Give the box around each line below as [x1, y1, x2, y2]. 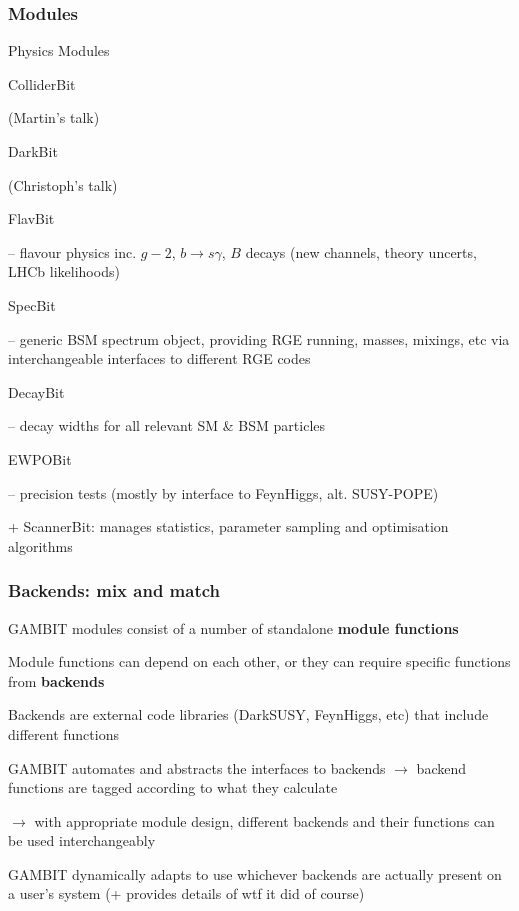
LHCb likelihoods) [8, 261, 120, 282]
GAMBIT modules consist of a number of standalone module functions [8, 617, 459, 638]
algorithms [8, 535, 73, 556]
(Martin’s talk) [8, 107, 100, 128]
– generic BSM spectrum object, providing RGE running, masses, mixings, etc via [8, 328, 510, 349]
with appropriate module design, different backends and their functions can [34, 810, 495, 831]
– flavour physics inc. [8, 241, 137, 262]
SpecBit [8, 294, 56, 315]
